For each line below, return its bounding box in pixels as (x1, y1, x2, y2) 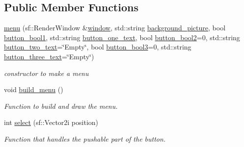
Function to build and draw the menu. (4, 100, 118, 111)
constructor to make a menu (4, 68, 89, 78)
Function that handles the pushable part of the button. (4, 133, 166, 144)
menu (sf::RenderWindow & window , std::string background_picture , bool (4, 23, 226, 33)
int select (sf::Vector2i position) (4, 117, 99, 127)
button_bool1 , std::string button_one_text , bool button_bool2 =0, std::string (4, 32, 240, 42)
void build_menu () (4, 84, 63, 95)
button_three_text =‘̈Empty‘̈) (4, 51, 94, 61)
